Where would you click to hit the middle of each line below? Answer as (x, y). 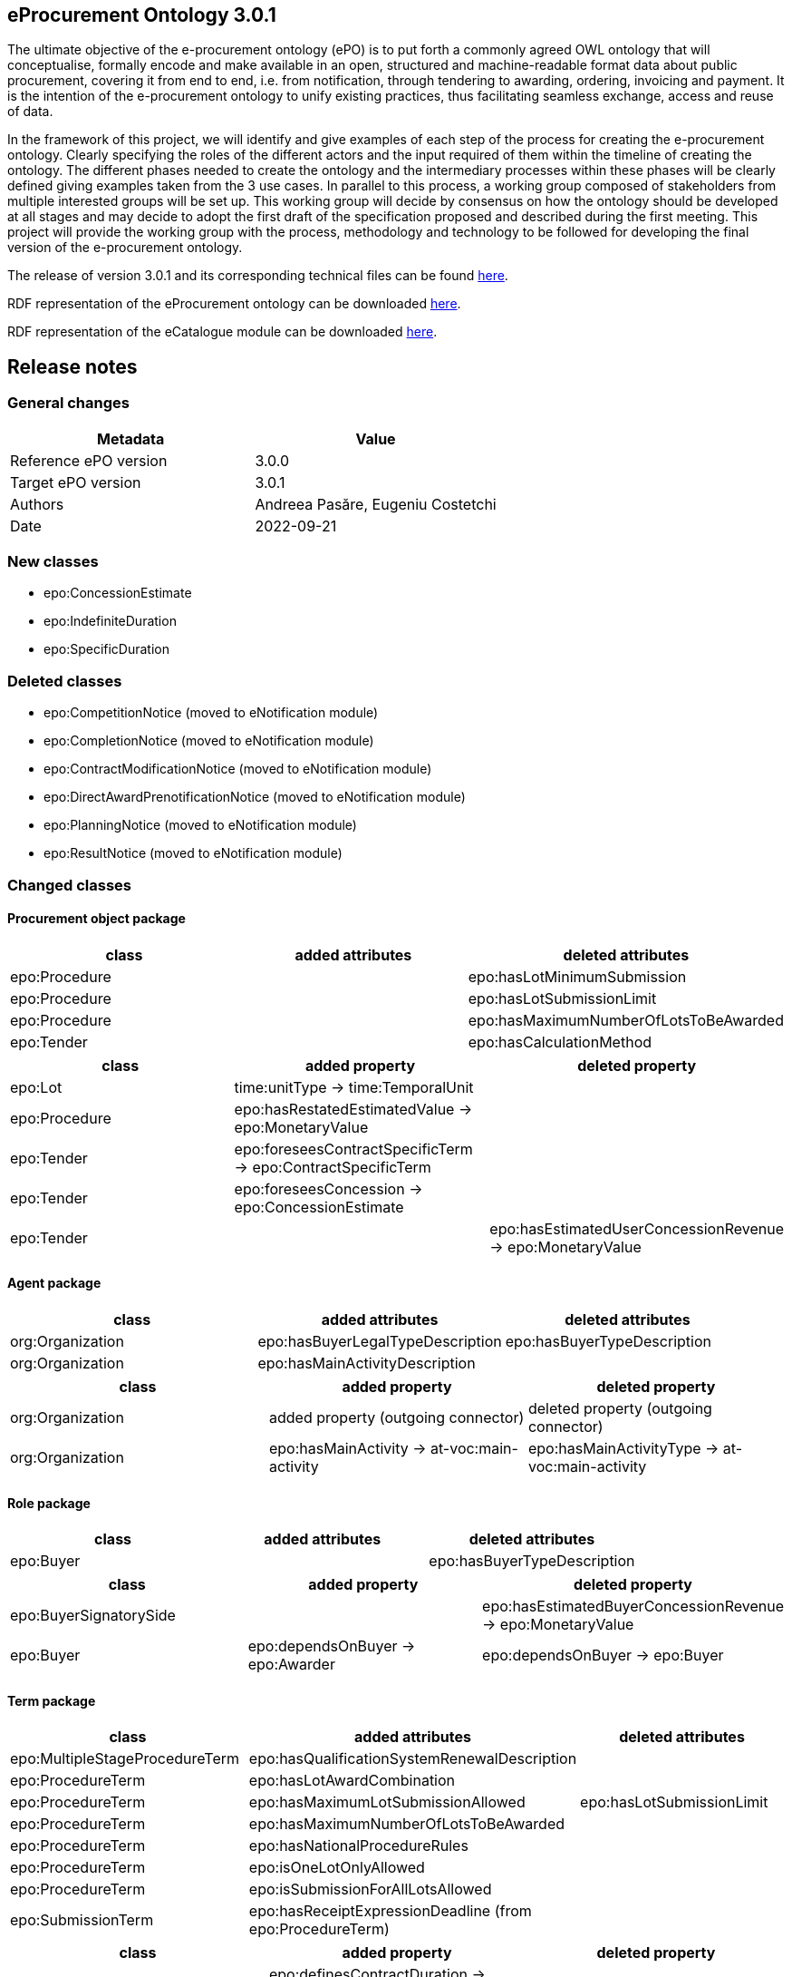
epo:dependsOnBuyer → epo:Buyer (603, 1656)
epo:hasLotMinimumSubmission (577, 976)
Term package (52, 1700)
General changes (68, 403)
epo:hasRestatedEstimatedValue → (353, 1109)
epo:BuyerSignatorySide (93, 1616)
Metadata (131, 438)
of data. (30, 112)
